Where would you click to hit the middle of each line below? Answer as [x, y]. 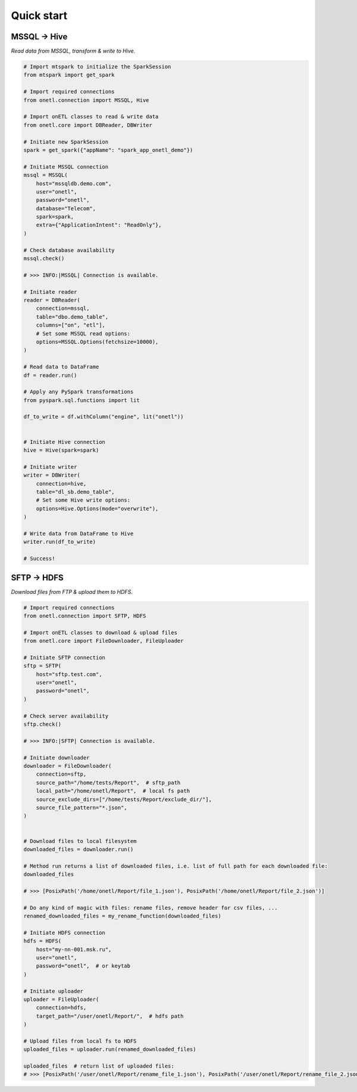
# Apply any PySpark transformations [79, 392]
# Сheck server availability [66, 716]
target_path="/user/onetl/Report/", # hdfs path [110, 1016]
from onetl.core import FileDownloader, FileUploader [104, 641]
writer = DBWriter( [52, 475]
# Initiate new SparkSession [66, 142]
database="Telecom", [66, 208]
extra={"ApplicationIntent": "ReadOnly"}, [99, 225]
